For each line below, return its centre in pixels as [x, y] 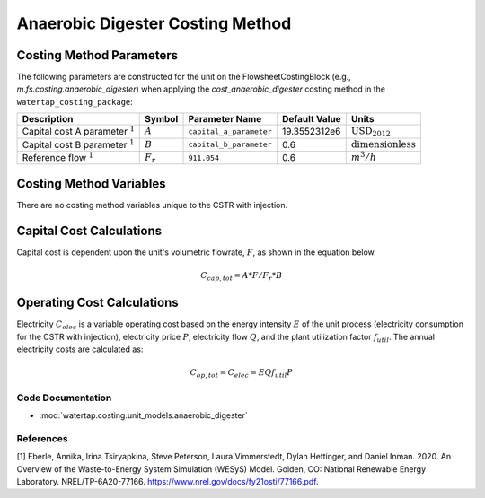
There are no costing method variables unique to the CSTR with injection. [152, 205]
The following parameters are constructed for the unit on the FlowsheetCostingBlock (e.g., [184, 77]
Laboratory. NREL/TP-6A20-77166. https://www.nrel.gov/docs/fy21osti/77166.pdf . [168, 482]
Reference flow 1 [58, 157]
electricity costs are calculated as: [80, 349]
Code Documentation [64, 398]
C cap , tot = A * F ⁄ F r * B [242, 276]
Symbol [162, 119]
